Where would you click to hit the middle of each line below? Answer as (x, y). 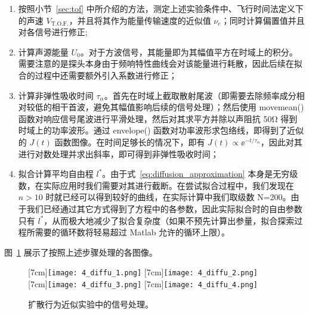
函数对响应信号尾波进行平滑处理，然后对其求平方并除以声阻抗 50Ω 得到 (158, 118)
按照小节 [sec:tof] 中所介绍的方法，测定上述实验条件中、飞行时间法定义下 (161, 8)
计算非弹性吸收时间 (56, 95)
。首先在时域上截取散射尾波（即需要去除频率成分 (200, 95)
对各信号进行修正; (53, 32)
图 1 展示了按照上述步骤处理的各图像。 (81, 252)
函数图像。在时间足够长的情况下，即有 (130, 142)
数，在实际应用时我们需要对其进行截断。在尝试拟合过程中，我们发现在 (156, 185)
